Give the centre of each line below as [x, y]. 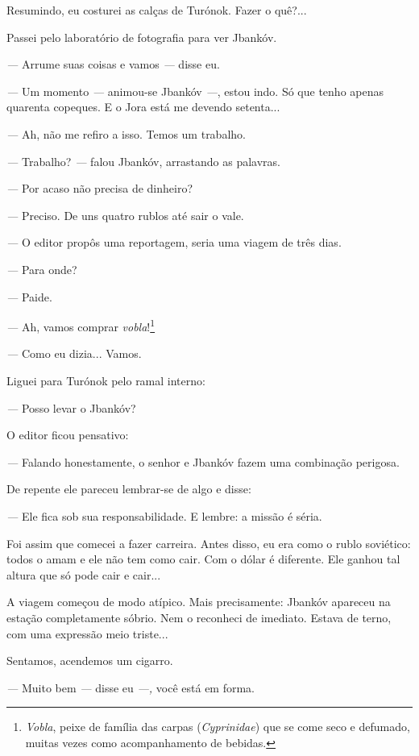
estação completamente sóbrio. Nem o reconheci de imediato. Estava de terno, [199, 617]
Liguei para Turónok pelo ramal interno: [106, 380]
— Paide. [29, 296]
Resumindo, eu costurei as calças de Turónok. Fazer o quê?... [157, 10]
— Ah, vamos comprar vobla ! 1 [81, 325]
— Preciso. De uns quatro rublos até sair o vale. [125, 215]
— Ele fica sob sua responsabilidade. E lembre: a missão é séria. [164, 515]
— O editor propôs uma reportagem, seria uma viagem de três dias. [174, 242]
